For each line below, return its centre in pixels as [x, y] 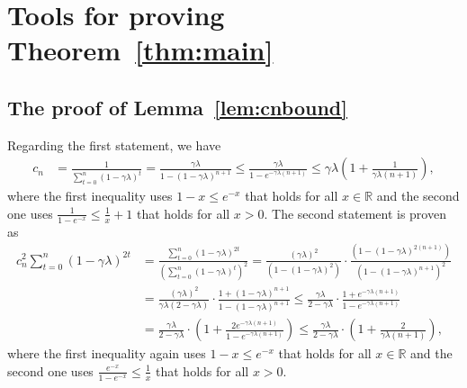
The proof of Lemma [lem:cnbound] [177, 107]
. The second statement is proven [355, 213]
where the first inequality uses [90, 196]
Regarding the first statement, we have [114, 144]
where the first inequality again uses [107, 353]
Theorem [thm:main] [140, 50]
